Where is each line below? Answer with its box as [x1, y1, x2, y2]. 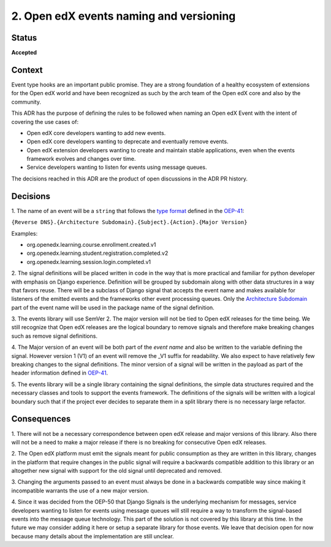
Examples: [11, 230, 38, 237]
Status [11, 33, 37, 43]
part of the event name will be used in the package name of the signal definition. [11, 304, 215, 311]
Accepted [11, 49, 37, 56]
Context [11, 64, 43, 75]
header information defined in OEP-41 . [11, 369, 108, 377]
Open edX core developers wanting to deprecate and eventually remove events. [26, 138, 229, 145]
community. [11, 98, 41, 106]
